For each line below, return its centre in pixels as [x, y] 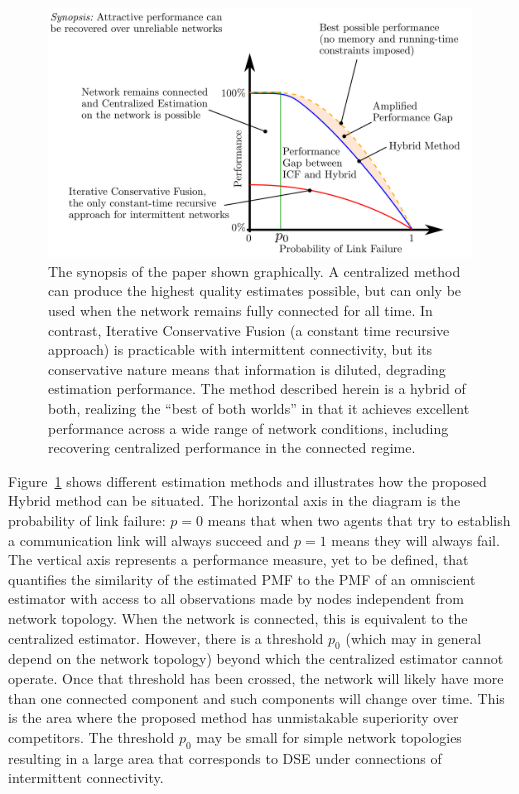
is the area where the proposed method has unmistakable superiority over [233, 717]
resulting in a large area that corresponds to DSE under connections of [225, 757]
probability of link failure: [87, 519]
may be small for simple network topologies [329, 736]
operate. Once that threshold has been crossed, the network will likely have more [256, 677]
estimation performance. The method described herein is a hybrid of [257, 388]
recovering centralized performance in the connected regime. [232, 447]
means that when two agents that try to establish [359, 519]
